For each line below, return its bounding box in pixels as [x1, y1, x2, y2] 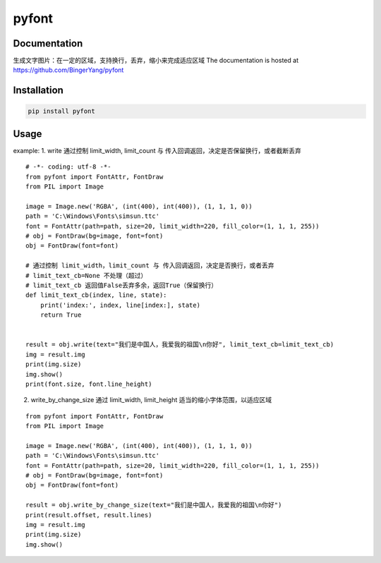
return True [40, 311, 82, 319]
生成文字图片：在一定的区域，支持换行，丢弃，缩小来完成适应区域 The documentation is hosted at [13, 56, 299, 65]
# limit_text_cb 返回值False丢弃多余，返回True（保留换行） [25, 281, 218, 289]
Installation [13, 85, 64, 97]
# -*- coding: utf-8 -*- [25, 163, 111, 171]
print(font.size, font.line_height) [25, 380, 152, 388]
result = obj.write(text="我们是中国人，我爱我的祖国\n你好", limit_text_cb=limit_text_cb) [25, 341, 334, 349]
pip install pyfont [28, 107, 95, 116]
